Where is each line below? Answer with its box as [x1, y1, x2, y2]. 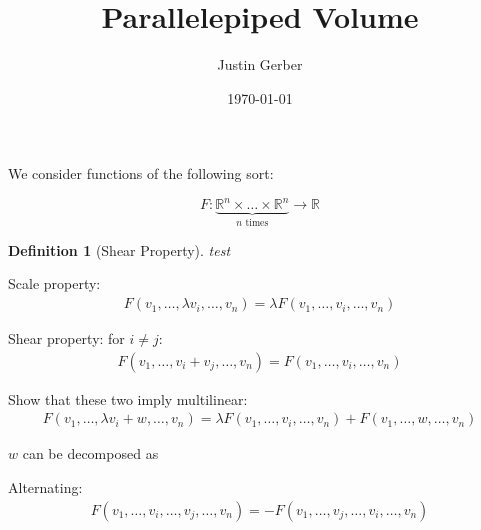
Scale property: [8, 273, 101, 294]
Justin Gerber [217, 54, 303, 75]
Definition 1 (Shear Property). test [8, 239, 231, 260]
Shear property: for [8, 328, 125, 349]
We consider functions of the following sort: [8, 163, 274, 184]
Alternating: [8, 476, 83, 497]
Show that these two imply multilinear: [8, 388, 248, 409]
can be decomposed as [22, 443, 159, 464]
